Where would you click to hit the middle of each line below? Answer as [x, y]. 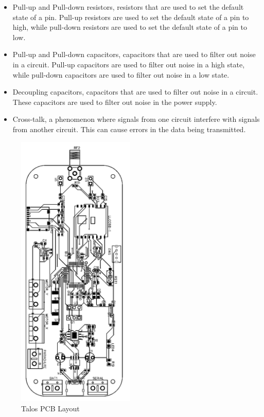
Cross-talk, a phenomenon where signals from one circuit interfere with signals [136, 119]
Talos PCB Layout [50, 408]
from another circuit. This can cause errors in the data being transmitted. [129, 129]
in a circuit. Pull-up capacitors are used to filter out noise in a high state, [129, 64]
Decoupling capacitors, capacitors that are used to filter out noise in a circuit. [135, 92]
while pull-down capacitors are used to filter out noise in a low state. [121, 74]
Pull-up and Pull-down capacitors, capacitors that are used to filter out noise [134, 54]
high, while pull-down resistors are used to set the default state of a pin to [130, 27]
